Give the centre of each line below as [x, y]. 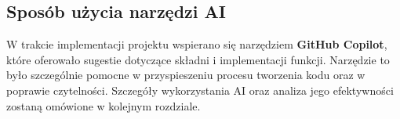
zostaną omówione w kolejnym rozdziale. [104, 105]
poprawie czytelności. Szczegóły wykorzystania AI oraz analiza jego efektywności [200, 90]
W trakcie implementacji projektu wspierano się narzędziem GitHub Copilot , [197, 44]
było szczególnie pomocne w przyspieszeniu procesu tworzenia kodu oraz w [186, 75]
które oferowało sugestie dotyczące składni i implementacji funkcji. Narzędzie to [198, 59]
